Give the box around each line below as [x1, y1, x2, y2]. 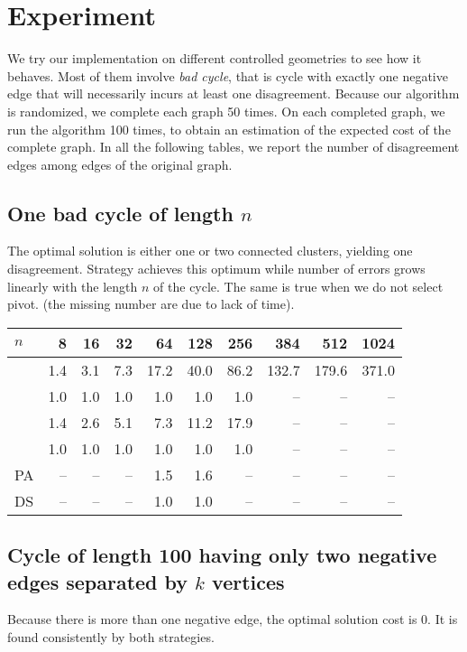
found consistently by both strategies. [7, 628, 215, 647]
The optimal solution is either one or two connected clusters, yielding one [7, 241, 413, 260]
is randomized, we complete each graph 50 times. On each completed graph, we [7, 101, 445, 120]
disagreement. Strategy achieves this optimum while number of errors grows [7, 259, 426, 278]
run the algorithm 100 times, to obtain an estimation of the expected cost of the [7, 119, 451, 138]
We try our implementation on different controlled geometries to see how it [7, 49, 422, 68]
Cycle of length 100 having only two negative [7, 541, 437, 569]
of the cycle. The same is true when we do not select [153, 276, 444, 295]
